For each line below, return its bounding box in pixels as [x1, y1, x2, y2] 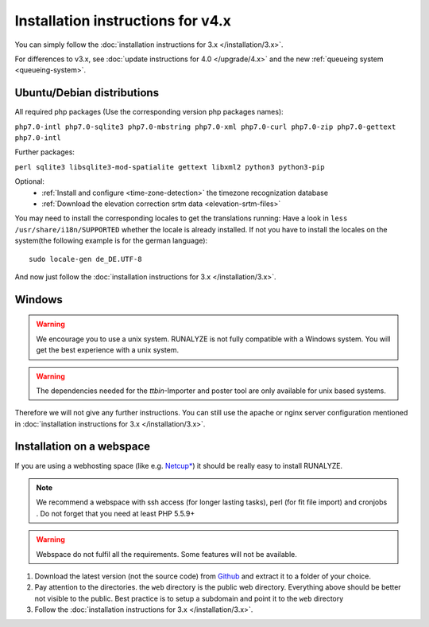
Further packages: [14, 147, 75, 157]
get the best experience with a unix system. [36, 345, 179, 355]
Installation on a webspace [14, 440, 151, 454]
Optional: [14, 177, 45, 186]
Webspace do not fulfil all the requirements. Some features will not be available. [36, 549, 297, 559]
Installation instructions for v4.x [14, 12, 232, 29]
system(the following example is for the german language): [14, 236, 208, 246]
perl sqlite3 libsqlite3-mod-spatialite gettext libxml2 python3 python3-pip [14, 162, 325, 171]
